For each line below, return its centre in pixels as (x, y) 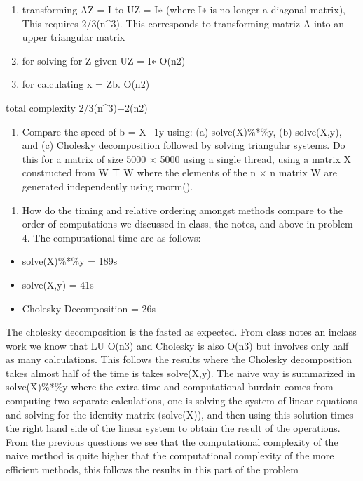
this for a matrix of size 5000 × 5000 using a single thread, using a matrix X (186, 158)
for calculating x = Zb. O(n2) (86, 84)
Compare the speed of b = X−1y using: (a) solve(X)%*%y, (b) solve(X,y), (182, 131)
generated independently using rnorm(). (108, 186)
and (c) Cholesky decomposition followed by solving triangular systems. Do (184, 145)
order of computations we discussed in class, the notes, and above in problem (187, 224)
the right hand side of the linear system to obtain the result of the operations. (173, 428)
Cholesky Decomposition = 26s (89, 308)
